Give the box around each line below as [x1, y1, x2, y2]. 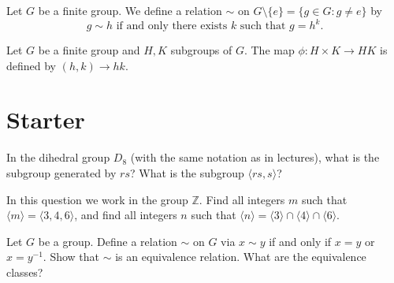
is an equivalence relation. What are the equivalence [115, 248, 366, 265]
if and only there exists [116, 20, 228, 32]
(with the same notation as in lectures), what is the [130, 149, 380, 166]
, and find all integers [74, 207, 177, 223]
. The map [243, 42, 295, 58]
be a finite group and [38, 42, 140, 58]
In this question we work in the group [6, 191, 188, 207]
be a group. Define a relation [38, 233, 177, 249]
